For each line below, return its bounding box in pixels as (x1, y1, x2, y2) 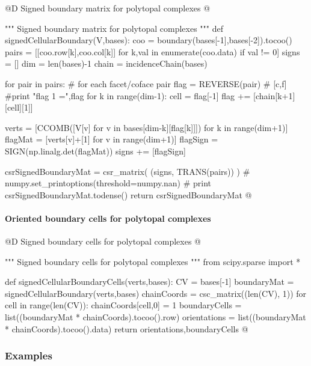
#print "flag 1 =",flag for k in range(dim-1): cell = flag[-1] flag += (5, 89, 251, 102)
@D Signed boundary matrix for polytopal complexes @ (5, 2, 211, 14)
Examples (5, 348, 52, 363)
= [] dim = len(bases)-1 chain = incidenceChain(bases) (5, 57, 208, 70)
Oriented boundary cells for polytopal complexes (5, 212, 211, 224)
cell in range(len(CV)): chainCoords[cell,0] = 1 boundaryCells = (5, 299, 242, 311)
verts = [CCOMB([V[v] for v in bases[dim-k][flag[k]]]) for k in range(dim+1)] (5, 121, 288, 133)
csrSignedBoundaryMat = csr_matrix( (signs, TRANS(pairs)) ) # (5, 165, 250, 177)
